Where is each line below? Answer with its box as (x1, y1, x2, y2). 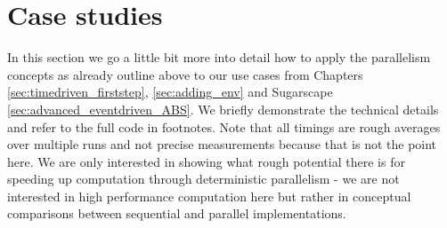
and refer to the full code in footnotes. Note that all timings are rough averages (7, 117, 441, 136)
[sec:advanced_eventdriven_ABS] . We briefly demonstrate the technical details (7, 99, 439, 118)
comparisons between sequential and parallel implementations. (7, 204, 346, 223)
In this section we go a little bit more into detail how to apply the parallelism (7, 48, 431, 67)
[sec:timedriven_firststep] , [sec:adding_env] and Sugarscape (7, 83, 333, 101)
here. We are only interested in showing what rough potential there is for (7, 152, 405, 170)
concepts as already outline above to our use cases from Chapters (7, 65, 363, 83)
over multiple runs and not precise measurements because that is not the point (7, 135, 437, 153)
